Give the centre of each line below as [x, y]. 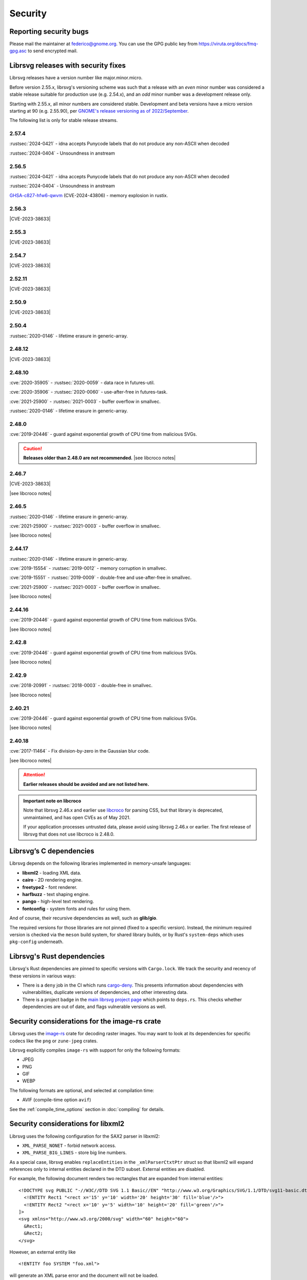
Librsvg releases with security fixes [68, 66]
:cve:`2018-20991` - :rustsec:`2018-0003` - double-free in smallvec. [81, 686]
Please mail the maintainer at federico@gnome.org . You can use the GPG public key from [104, 44]
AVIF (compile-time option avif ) [57, 1100]
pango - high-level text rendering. [58, 902]
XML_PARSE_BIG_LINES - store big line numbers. [74, 1153]
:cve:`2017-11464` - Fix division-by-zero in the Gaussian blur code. [80, 751]
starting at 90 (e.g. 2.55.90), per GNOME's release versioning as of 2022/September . [99, 111]
